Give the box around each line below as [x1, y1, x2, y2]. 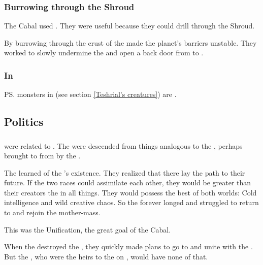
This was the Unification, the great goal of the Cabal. [4, 224, 171, 235]
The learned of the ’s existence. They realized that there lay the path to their [4, 167, 245, 178]
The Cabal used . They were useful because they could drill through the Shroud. [4, 20, 255, 31]
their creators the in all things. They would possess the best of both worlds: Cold [4, 187, 257, 197]
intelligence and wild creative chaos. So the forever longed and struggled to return [4, 197, 259, 208]
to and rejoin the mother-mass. [4, 207, 101, 218]
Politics [4, 114, 44, 129]
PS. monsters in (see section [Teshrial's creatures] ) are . [4, 89, 177, 100]
